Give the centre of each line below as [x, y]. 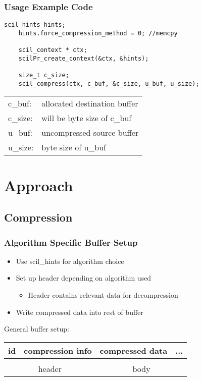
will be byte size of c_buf [87, 118]
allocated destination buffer [90, 103]
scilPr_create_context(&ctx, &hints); [84, 58]
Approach [39, 185]
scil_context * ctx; [53, 50]
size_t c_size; [44, 75]
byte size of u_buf [74, 147]
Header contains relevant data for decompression [103, 295]
